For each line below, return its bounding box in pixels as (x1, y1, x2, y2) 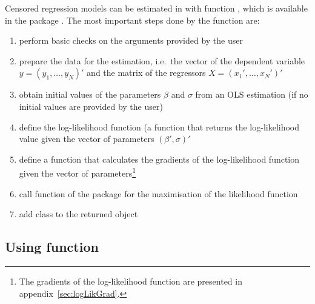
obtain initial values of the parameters (19, 88, 161, 101)
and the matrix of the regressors (87, 66, 206, 79)
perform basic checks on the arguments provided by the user (19, 34, 243, 47)
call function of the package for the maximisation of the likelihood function (19, 187, 298, 200)
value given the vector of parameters (19, 132, 154, 145)
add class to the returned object (19, 208, 138, 220)
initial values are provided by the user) (19, 100, 163, 112)
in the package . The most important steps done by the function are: (5, 13, 260, 26)
